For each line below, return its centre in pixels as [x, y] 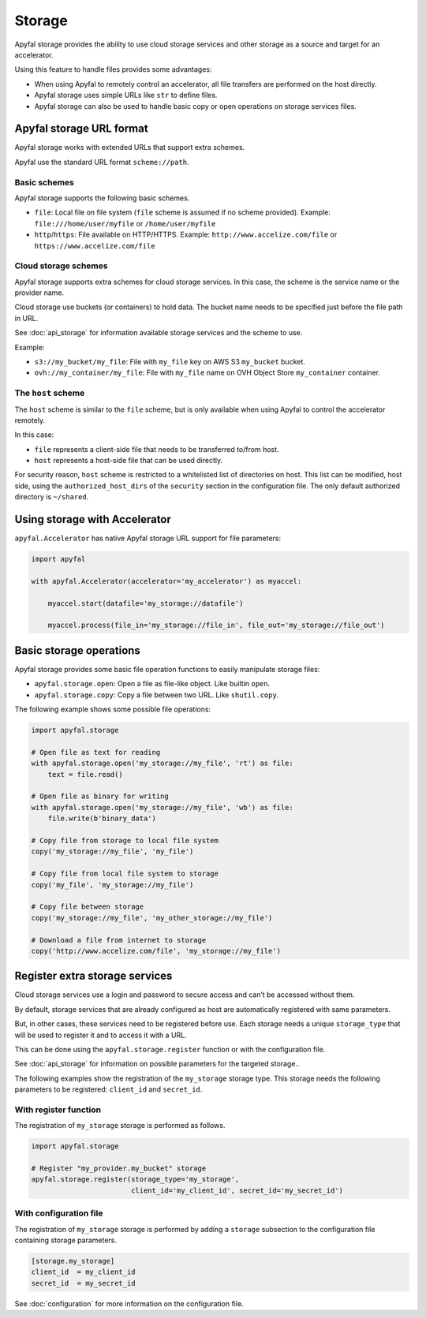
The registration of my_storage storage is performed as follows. [120, 1126]
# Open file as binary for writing [100, 796]
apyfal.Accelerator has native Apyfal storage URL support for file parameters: [148, 538]
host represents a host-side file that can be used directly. [129, 461]
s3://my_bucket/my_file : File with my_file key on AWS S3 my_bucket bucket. [170, 361]
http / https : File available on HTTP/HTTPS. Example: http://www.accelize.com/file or [186, 235]
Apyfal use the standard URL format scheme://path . [102, 162]
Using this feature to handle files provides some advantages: [113, 69]
